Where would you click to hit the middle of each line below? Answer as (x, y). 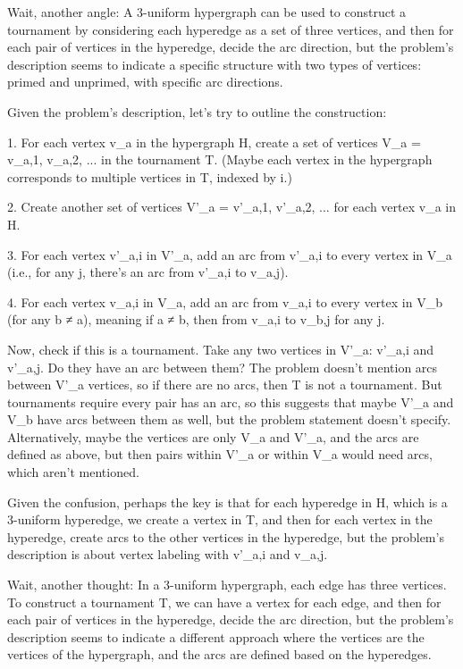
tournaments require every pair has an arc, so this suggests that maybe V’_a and (231, 401)
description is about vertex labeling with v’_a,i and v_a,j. (168, 554)
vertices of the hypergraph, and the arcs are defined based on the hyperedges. (219, 654)
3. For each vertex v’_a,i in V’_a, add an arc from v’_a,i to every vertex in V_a (230, 254)
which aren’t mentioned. (73, 472)
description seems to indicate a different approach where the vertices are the (216, 636)
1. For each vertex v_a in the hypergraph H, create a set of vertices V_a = (214, 142)
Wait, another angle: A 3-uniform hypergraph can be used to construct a (207, 12)
